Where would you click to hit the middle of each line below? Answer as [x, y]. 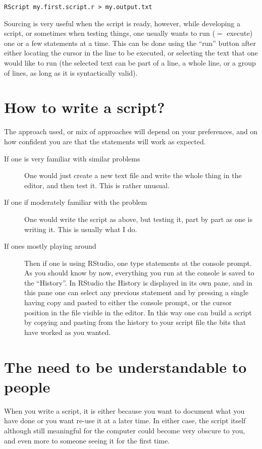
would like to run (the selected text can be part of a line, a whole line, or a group [130, 63]
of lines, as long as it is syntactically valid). [71, 72]
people [27, 386]
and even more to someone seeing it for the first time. [87, 440]
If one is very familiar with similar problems [72, 158]
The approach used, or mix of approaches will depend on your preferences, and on [131, 131]
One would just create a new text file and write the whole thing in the [133, 175]
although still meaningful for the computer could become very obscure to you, [125, 430]
